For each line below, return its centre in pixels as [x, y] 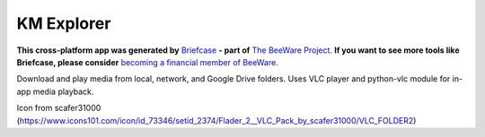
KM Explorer [64, 23]
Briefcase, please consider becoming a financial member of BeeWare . [147, 62]
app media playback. [55, 91]
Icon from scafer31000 [59, 108]
